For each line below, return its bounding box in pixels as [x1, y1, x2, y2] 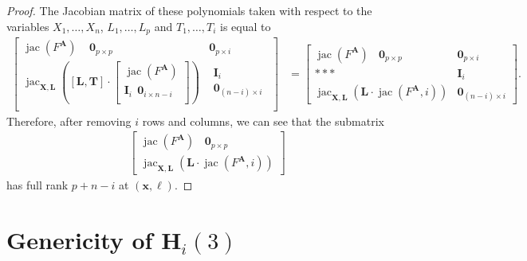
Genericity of [6, 224, 153, 256]
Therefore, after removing [6, 112, 132, 129]
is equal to [220, 18, 271, 34]
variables [6, 18, 49, 34]
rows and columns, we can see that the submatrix [142, 112, 384, 129]
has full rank [6, 177, 69, 193]
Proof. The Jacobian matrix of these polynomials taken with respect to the [6, 2, 372, 18]
